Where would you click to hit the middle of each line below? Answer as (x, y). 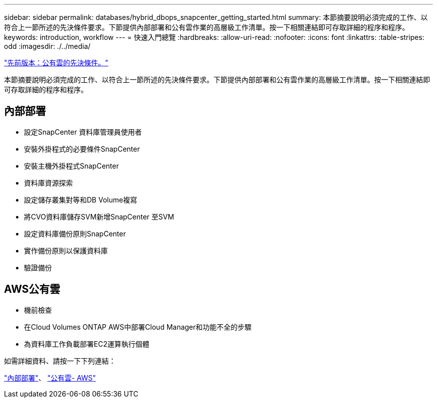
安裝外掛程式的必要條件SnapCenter (82, 149)
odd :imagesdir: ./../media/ (47, 46)
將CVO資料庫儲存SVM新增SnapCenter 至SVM (99, 216)
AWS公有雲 (32, 289)
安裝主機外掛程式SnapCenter (72, 166)
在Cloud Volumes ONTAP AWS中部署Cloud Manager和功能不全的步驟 (138, 327)
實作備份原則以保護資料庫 (66, 250)
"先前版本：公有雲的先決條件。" (56, 63)
